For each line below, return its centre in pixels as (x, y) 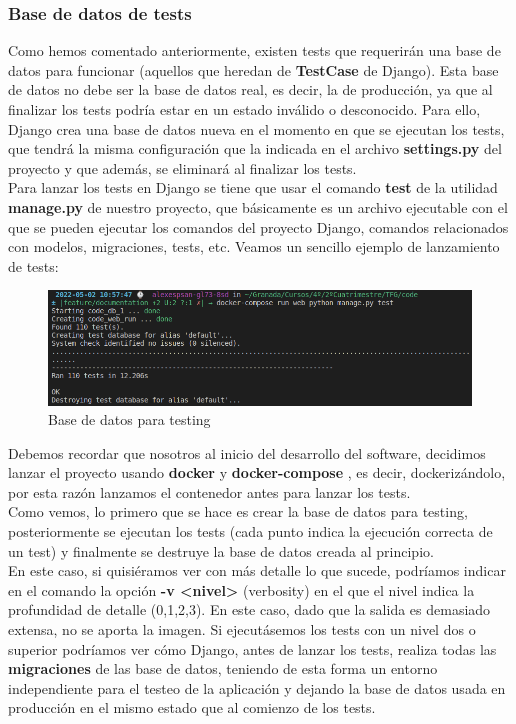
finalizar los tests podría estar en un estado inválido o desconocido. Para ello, (244, 109)
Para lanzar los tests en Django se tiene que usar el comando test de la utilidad (253, 187)
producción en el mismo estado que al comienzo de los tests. (192, 707)
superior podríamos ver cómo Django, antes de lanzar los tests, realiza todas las (252, 648)
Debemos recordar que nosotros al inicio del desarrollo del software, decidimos (247, 452)
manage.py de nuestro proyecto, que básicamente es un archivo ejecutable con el (258, 206)
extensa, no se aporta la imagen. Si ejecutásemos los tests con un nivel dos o (242, 629)
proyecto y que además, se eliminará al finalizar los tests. (182, 167)
